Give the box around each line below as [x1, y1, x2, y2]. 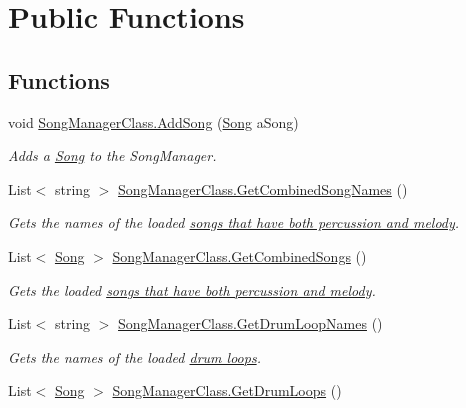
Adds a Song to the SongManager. [8, 145, 217, 166]
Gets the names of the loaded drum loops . [8, 346, 261, 367]
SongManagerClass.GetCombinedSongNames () [118, 178, 408, 199]
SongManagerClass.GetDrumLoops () [112, 380, 342, 401]
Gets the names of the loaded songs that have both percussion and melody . [8, 212, 460, 233]
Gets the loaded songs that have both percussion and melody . [8, 279, 376, 300]
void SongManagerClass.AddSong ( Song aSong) [8, 111, 299, 132]
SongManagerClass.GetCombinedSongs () [112, 245, 367, 266]
